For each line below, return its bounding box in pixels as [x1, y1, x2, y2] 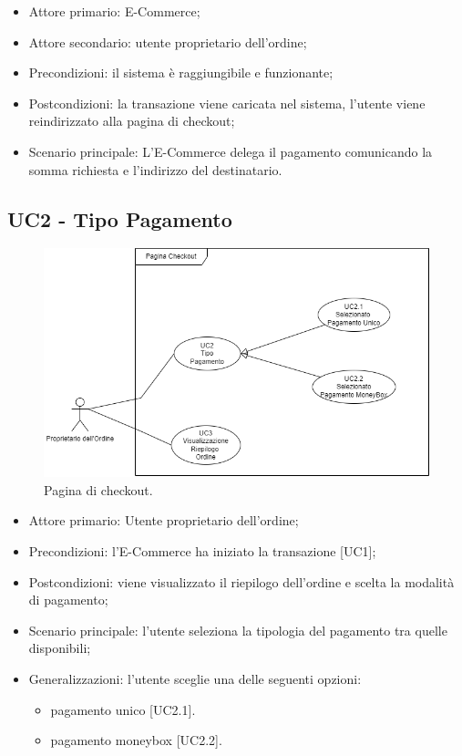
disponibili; [28, 638, 91, 658]
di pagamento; [28, 590, 108, 609]
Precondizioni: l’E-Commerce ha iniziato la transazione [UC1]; [28, 542, 376, 561]
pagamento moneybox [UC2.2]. [50, 730, 222, 750]
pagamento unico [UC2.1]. [50, 699, 196, 719]
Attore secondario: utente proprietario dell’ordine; [28, 32, 307, 51]
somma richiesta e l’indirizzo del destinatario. [28, 160, 282, 179]
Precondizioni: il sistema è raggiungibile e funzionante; [28, 63, 334, 82]
